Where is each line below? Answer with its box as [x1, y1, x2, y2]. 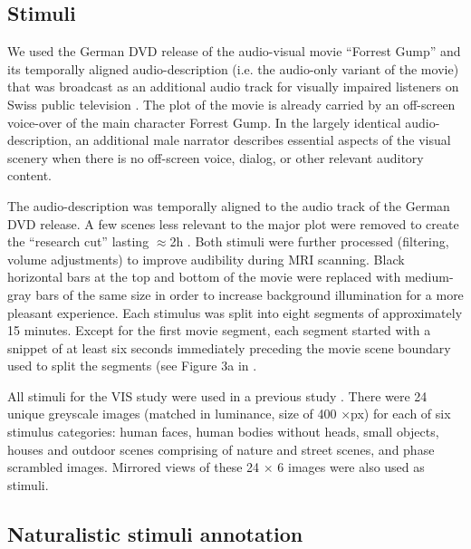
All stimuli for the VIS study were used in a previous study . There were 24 [7, 386, 428, 405]
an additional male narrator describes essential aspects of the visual [75, 130, 451, 149]
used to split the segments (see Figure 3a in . [7, 356, 257, 375]
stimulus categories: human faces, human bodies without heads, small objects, [7, 422, 439, 441]
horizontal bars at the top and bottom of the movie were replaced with [7, 267, 401, 286]
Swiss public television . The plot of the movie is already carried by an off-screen [7, 94, 456, 113]
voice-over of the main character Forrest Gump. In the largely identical [7, 112, 401, 131]
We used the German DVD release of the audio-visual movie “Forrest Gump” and [7, 42, 461, 61]
